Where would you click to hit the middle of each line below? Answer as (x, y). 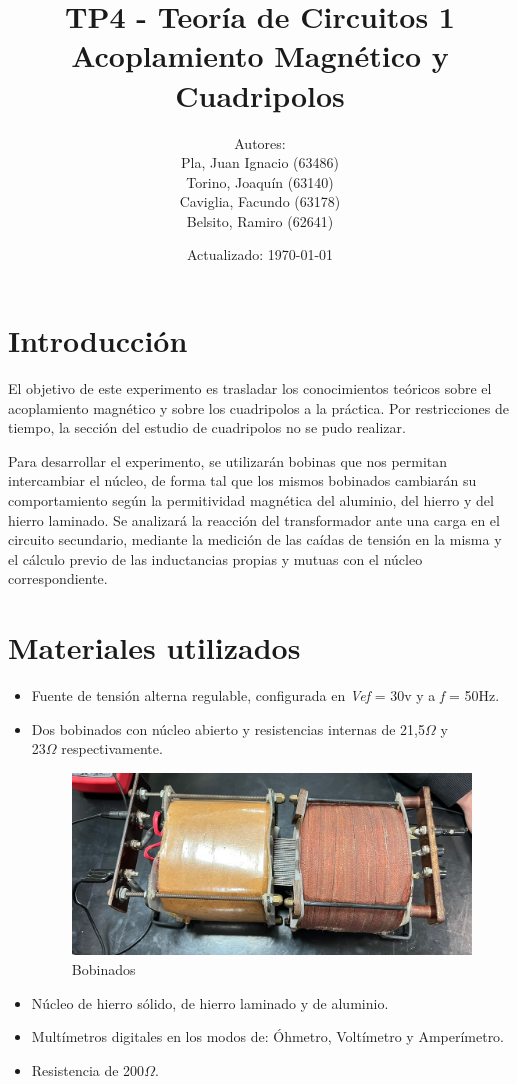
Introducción (98, 340)
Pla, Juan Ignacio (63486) (260, 162)
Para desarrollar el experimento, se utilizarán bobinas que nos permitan (228, 460)
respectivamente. (112, 748)
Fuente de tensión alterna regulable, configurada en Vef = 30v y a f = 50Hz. (265, 695)
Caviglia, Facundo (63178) (260, 201)
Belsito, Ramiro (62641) (260, 220)
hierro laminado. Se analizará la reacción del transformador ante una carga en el (254, 519)
